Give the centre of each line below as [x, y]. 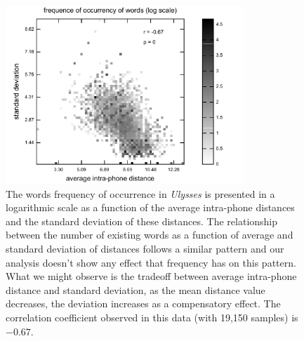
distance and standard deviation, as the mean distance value [136, 289]
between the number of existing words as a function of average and [150, 235]
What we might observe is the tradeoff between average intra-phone [151, 276]
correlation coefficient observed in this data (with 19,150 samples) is [152, 317]
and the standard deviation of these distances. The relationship [142, 221]
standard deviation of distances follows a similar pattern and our [145, 249]
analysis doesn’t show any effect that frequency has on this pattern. [151, 262]
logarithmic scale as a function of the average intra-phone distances [150, 207]
